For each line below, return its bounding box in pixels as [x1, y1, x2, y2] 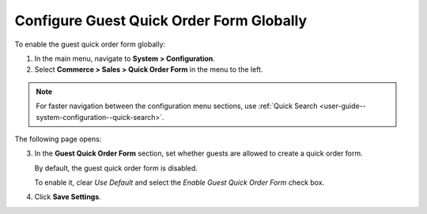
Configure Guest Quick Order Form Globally [14, 12, 308, 29]
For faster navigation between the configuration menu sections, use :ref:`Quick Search [36, 101, 318, 111]
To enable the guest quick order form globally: [14, 39, 166, 49]
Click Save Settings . [34, 192, 102, 201]
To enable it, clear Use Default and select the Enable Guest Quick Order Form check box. [34, 178, 325, 187]
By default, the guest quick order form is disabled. [34, 163, 198, 173]
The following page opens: [14, 134, 102, 144]
